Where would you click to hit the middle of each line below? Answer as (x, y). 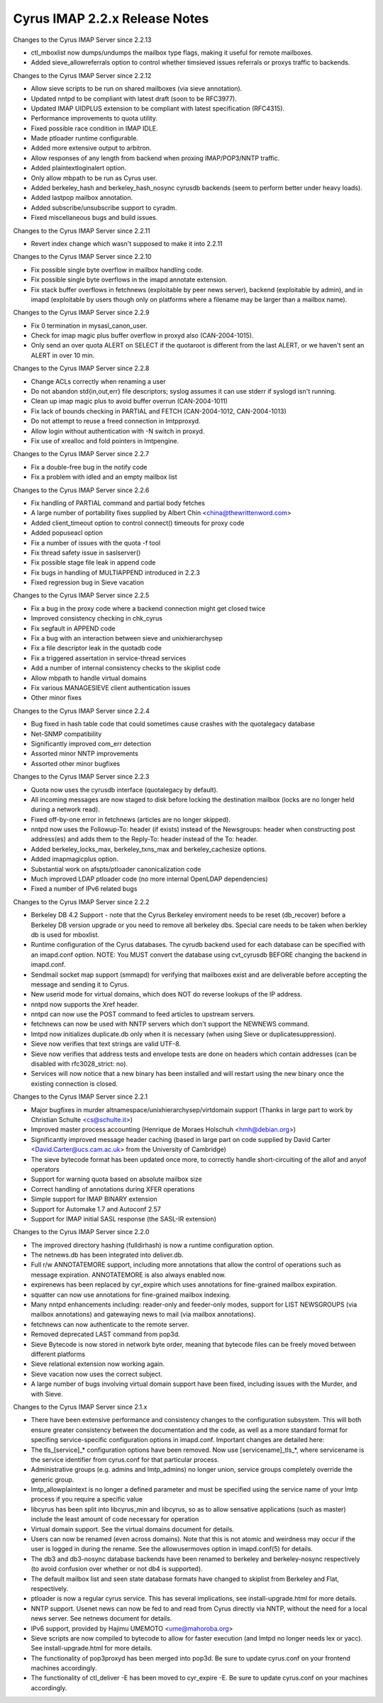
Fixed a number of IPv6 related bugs (84, 889)
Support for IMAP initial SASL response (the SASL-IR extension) (123, 1219)
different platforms (58, 1354)
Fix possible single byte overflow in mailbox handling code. (117, 270)
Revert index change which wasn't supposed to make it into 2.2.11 (127, 243)
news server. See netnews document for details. (101, 1619)
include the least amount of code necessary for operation (115, 1519)
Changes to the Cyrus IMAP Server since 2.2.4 (82, 711)
